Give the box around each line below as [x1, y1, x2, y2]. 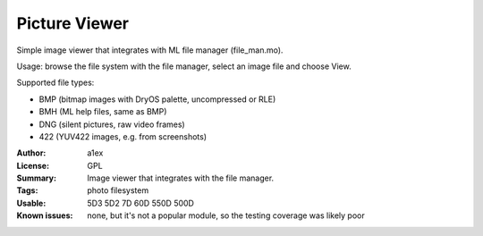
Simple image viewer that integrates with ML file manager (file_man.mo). [16, 45, 284, 55]
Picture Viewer [16, 13, 130, 33]
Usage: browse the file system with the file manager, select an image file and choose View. [16, 61, 352, 72]
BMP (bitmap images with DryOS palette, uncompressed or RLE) [38, 94, 276, 105]
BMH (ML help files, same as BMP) [38, 106, 167, 117]
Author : [16, 147, 47, 158]
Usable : [16, 198, 47, 208]
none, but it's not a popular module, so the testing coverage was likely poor [87, 210, 366, 221]
